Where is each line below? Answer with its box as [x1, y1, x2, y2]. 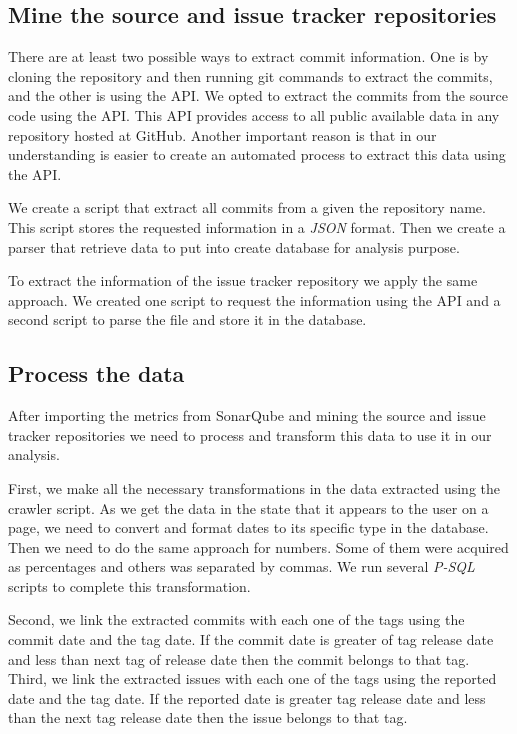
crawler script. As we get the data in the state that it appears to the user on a [8, 497, 489, 518]
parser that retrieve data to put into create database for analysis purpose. [8, 236, 460, 257]
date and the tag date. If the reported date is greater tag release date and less [8, 687, 486, 708]
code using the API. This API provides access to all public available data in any [8, 104, 500, 125]
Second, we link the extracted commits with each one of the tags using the [8, 609, 465, 630]
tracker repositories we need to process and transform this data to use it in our [8, 424, 492, 445]
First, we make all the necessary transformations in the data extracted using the [8, 477, 500, 498]
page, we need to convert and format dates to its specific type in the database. [8, 517, 489, 538]
